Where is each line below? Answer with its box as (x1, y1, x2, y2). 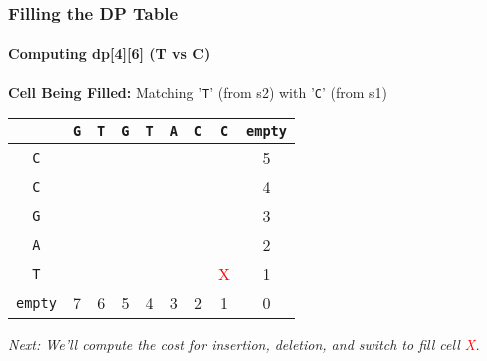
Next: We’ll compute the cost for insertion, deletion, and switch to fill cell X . (8, 334, 480, 355)
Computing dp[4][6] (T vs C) (8, 43, 211, 64)
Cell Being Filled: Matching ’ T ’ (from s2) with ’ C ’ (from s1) (8, 81, 388, 102)
